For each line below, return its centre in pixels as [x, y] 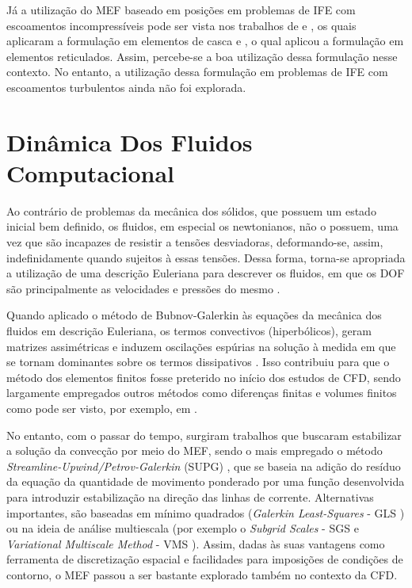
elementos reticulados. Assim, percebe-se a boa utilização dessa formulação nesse [202, 56]
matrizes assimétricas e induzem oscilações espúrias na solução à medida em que [201, 346]
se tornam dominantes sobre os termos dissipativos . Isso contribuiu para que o [198, 362]
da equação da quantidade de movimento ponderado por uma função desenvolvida [206, 481]
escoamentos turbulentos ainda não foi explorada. [126, 87]
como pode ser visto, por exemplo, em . [102, 408]
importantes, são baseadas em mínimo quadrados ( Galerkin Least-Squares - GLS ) [206, 512]
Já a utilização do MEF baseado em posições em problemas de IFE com [181, 10]
